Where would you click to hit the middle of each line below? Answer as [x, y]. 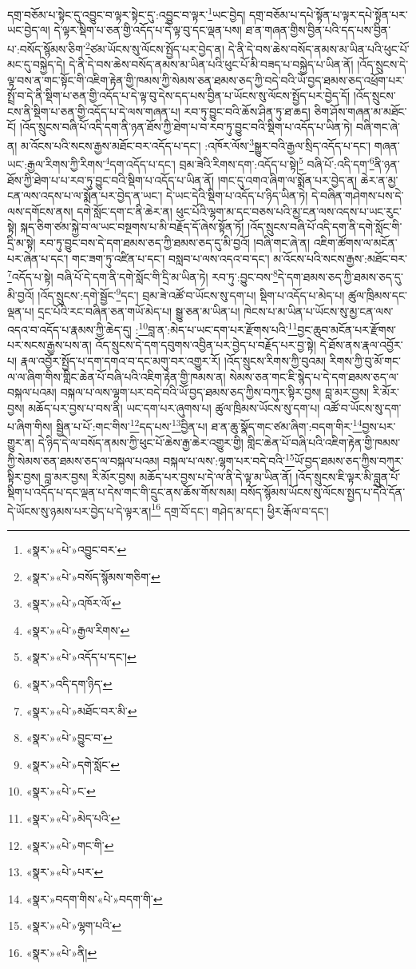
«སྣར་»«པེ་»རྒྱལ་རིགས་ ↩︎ [78, 630]
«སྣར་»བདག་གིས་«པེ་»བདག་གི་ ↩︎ [94, 898]
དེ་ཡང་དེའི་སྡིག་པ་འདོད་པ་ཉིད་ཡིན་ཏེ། [237, 195]
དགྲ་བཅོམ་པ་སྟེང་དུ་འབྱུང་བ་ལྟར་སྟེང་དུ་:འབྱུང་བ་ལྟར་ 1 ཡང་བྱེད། [127, 13]
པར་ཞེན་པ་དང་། [38, 258]
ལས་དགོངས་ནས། [40, 211]
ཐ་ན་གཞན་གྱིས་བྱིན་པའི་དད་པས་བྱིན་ [318, 30]
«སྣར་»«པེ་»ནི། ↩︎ [61, 952]
